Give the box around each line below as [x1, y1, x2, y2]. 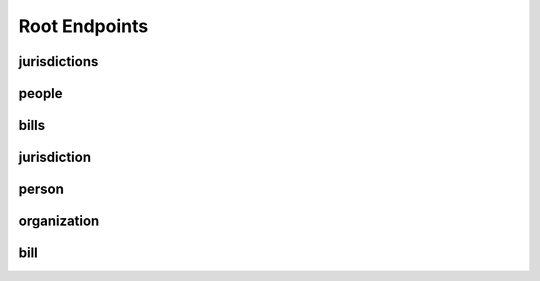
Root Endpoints [18, 15, 149, 37]
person [18, 181, 65, 198]
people [18, 85, 64, 102]
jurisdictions [18, 53, 99, 70]
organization [18, 213, 100, 230]
